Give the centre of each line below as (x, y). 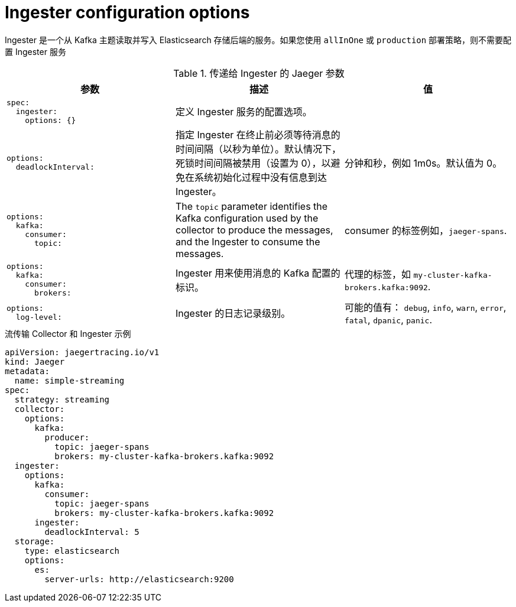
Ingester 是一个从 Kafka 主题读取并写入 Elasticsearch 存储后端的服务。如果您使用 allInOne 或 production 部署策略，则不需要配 (258, 40)
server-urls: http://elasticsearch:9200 (139, 579)
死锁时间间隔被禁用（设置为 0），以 (253, 163)
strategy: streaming (62, 399)
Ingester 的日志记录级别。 (233, 313)
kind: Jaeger (35, 361)
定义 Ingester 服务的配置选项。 (244, 112)
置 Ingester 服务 (35, 51)
